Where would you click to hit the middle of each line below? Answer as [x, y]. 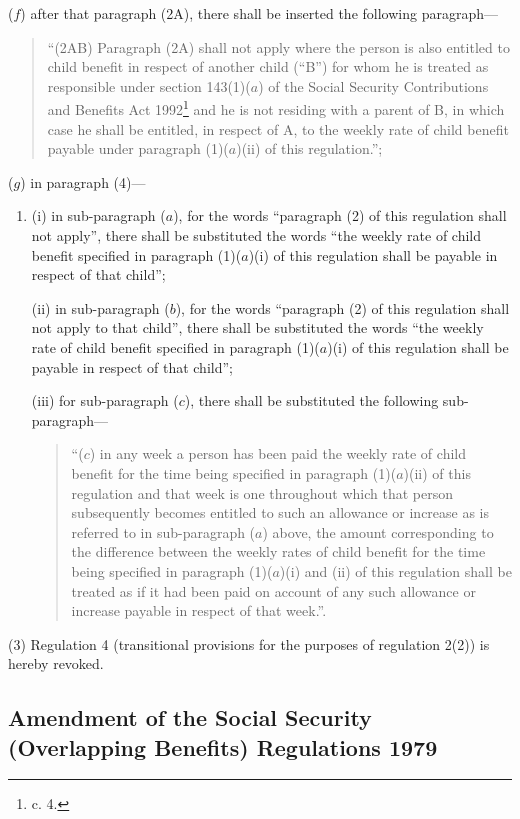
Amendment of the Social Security [190, 717]
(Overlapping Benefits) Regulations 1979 [223, 746]
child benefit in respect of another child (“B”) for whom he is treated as [268, 66]
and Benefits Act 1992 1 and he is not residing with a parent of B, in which [276, 108]
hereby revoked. [56, 663]
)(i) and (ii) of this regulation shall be [395, 570]
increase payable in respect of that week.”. [199, 610]
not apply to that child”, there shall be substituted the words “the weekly [257, 327]
